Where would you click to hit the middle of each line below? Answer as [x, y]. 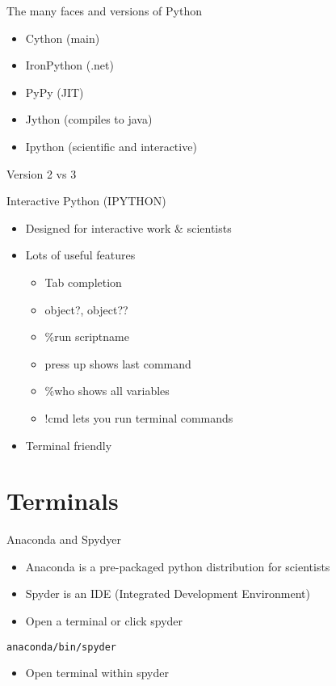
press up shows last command [118, 363]
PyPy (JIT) [55, 92]
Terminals [63, 501]
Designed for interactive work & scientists [128, 227]
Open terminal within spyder [97, 673]
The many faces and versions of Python [104, 11]
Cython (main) [63, 38]
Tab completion [83, 282]
